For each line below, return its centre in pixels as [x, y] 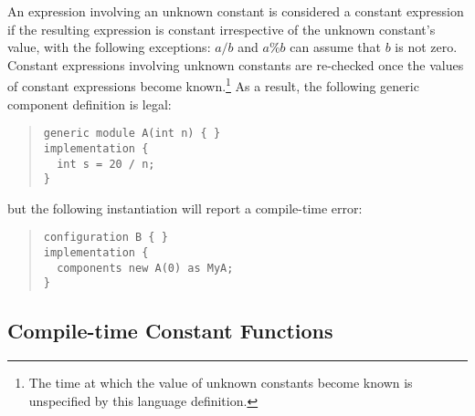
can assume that [335, 47]
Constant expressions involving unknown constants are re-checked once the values [236, 64]
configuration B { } [106, 238]
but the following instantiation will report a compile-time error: [185, 208]
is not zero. [426, 47]
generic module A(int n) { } [132, 134]
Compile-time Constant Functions [170, 331]
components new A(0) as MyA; [145, 268]
